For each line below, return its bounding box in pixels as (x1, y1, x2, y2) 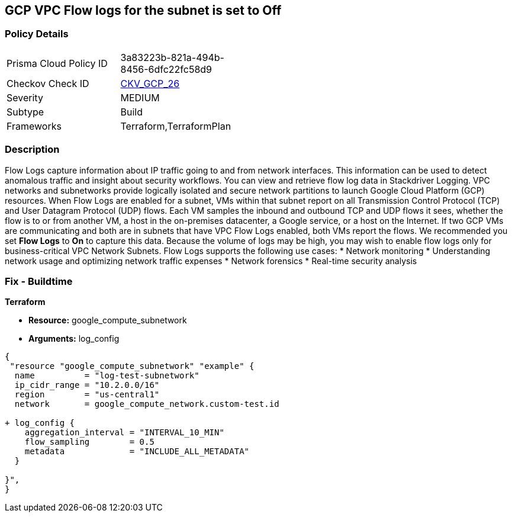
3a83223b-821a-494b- (120, 51, 224, 63)
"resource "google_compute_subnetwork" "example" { (9, 361, 255, 371)
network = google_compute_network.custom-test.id (14, 399, 279, 409)
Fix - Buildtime (5, 275, 73, 287)
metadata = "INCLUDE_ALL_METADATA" (24, 447, 250, 457)
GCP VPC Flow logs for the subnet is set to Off (5, 3, 282, 18)
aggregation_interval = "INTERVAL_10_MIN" (24, 428, 224, 438)
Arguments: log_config (28, 333, 120, 344)
